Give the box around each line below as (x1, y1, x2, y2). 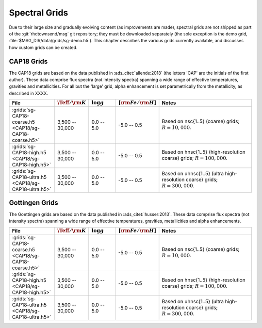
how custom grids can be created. (9, 44, 78, 50)
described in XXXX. (9, 90, 48, 96)
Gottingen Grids (9, 199, 58, 207)
